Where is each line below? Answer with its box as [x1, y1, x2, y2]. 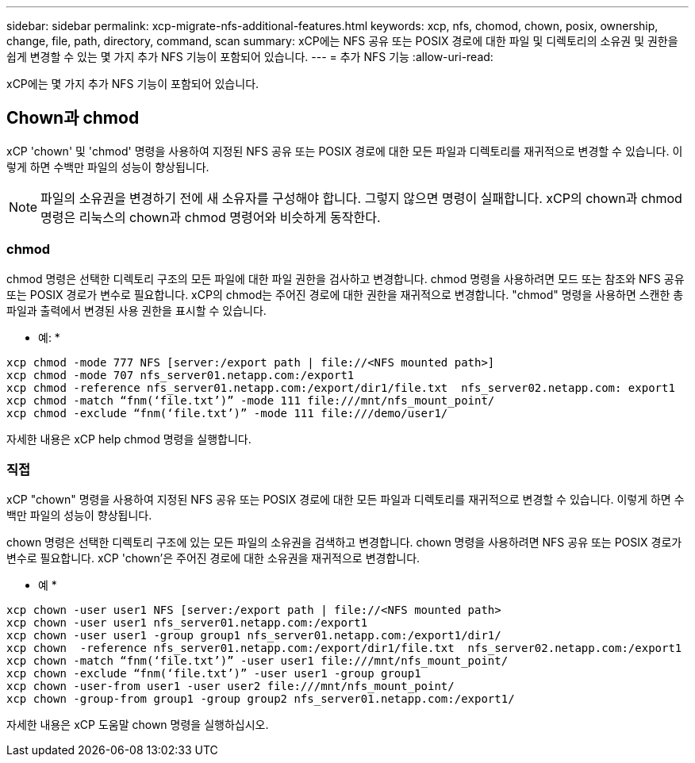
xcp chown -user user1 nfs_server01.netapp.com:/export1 [6, 616, 368, 630]
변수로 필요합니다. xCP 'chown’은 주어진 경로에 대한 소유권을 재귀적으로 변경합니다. [6, 551, 420, 566]
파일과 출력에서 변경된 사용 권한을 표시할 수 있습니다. [6, 303, 267, 317]
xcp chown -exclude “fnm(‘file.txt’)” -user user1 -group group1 [6, 667, 421, 681]
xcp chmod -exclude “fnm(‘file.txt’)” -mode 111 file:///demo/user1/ [6, 406, 448, 420]
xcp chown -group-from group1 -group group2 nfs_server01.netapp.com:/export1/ [6, 692, 515, 706]
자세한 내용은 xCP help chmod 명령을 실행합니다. [6, 431, 252, 446]
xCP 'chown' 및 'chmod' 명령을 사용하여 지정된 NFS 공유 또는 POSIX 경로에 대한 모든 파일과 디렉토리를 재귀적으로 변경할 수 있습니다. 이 [6, 144, 683, 158]
